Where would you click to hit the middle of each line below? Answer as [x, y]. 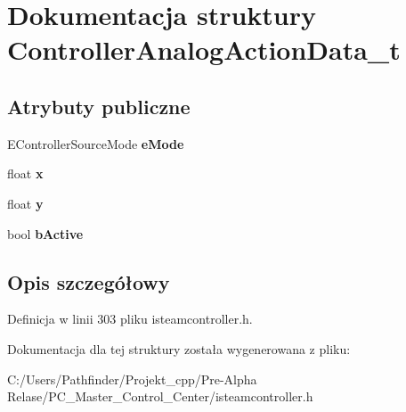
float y [25, 203]
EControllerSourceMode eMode [96, 143]
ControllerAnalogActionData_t [204, 49]
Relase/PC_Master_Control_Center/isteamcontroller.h [160, 396]
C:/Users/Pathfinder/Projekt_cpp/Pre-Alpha [132, 379]
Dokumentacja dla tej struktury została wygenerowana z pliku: [179, 348]
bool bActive [45, 233]
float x [25, 173]
